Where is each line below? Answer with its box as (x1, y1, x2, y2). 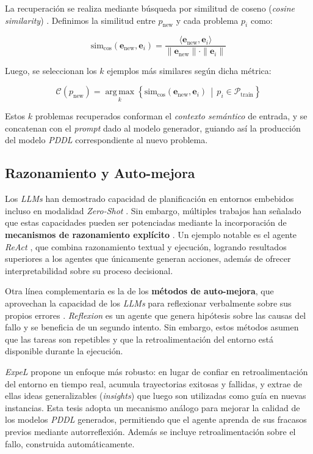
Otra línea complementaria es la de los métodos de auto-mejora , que (5, 285, 274, 297)
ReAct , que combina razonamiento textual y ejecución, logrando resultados (5, 240, 287, 253)
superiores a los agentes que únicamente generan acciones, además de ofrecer (5, 252, 291, 265)
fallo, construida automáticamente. (5, 437, 135, 450)
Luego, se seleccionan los (5, 64, 97, 77)
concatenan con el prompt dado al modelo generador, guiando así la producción (5, 121, 301, 134)
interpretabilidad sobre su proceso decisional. (5, 264, 173, 277)
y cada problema (176, 13, 239, 26)
